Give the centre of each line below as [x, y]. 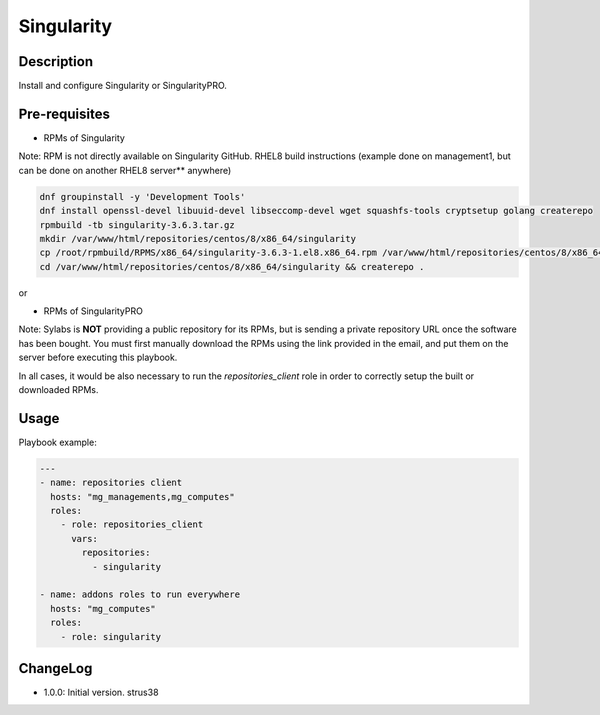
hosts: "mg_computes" [103, 608]
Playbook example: [57, 442]
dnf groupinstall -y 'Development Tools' [142, 196]
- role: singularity [111, 636]
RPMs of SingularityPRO [93, 311]
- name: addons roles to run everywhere [139, 594]
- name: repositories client [111, 483]
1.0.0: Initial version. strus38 [101, 692]
